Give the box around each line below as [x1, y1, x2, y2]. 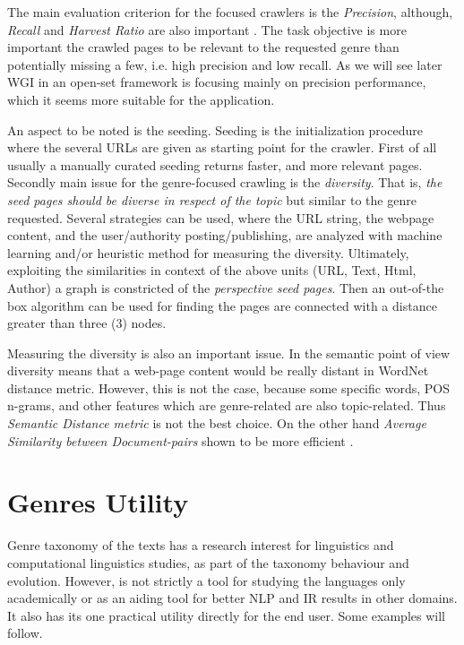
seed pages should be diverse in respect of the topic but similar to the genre [7, 190, 417, 209]
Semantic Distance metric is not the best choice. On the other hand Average [7, 414, 426, 433]
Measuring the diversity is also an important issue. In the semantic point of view [7, 343, 451, 362]
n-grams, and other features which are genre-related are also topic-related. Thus [7, 396, 446, 415]
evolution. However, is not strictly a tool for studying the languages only [7, 571, 406, 589]
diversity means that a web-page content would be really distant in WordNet [7, 361, 429, 380]
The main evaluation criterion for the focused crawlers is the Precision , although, [7, 3, 453, 21]
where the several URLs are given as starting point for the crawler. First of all [7, 138, 437, 157]
